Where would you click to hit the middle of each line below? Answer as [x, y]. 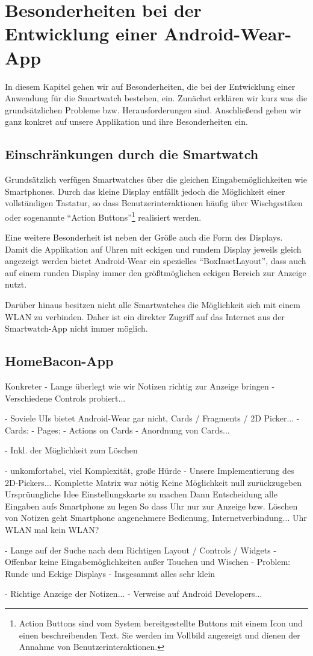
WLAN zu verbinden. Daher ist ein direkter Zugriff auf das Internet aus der [145, 316]
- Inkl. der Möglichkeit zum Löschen [71, 450]
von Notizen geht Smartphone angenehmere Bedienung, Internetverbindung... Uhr [156, 518]
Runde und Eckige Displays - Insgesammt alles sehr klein [110, 573]
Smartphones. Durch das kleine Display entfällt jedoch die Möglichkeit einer [145, 191]
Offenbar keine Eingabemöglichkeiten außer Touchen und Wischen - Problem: [148, 562]
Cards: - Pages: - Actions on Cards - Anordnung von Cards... [117, 430]
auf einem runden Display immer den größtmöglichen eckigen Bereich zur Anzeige [156, 272]
